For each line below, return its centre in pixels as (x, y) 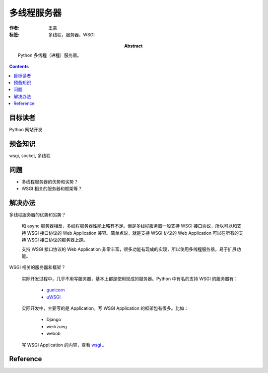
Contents (19, 67)
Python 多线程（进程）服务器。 (50, 55)
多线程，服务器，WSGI (71, 34)
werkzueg (57, 326)
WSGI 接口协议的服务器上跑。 (57, 240)
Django (54, 320)
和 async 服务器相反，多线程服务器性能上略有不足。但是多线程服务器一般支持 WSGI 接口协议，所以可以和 (130, 226)
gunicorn (56, 290)
